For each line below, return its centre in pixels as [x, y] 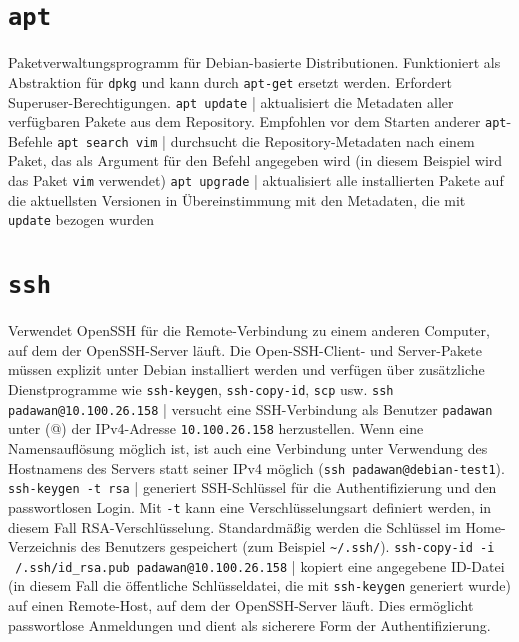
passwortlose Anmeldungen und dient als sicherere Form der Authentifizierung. [249, 624]
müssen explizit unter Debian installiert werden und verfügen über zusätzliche [246, 369]
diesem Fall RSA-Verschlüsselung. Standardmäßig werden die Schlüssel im [234, 526]
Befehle [30, 140]
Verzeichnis [42, 546]
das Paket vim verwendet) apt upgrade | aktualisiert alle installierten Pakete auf [256, 180]
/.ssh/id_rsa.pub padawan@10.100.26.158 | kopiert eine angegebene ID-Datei [260, 565]
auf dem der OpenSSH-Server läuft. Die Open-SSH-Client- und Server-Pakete [245, 349]
